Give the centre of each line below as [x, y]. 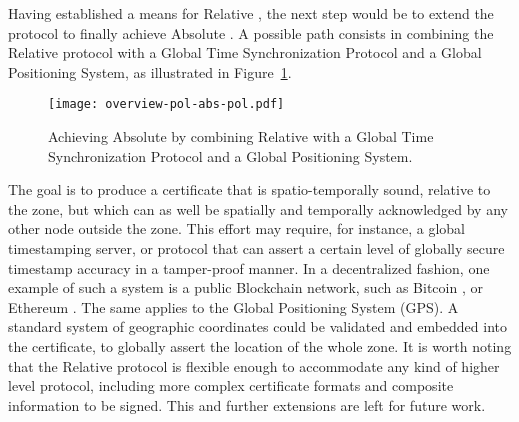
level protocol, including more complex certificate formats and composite [231, 385]
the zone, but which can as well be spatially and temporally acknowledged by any [258, 208]
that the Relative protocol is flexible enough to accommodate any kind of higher [254, 365]
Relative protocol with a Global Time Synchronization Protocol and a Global [245, 52]
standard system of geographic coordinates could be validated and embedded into [257, 326]
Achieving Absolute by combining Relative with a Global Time [241, 136]
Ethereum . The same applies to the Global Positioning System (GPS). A [233, 306]
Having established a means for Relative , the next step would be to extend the [251, 13]
